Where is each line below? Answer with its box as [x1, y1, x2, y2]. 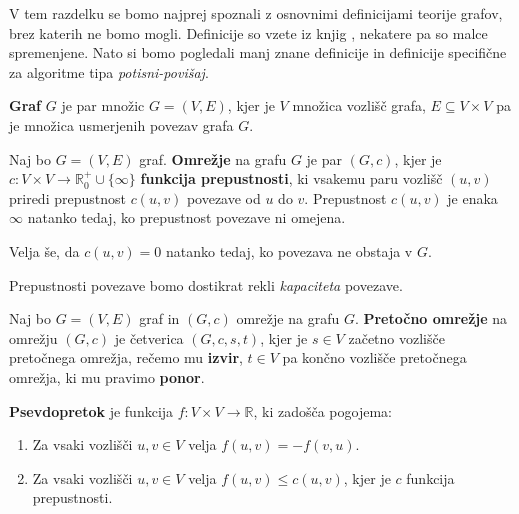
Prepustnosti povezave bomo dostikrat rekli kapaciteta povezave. [9, 274, 403, 295]
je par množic [61, 95, 145, 116]
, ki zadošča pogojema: [253, 400, 392, 421]
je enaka [447, 187, 498, 208]
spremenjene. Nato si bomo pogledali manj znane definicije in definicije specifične [9, 42, 507, 63]
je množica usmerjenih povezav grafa [9, 114, 234, 135]
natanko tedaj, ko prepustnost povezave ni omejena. [27, 207, 346, 228]
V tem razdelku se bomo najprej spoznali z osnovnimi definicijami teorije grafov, [9, 3, 503, 23]
